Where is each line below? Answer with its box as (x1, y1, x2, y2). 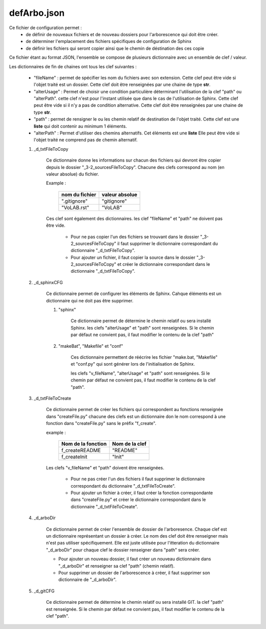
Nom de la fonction (61, 440, 107, 447)
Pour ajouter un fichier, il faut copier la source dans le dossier (70, 254, 196, 260)
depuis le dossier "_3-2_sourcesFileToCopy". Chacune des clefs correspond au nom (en (46, 164, 225, 170)
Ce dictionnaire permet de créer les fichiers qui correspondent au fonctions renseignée (46, 407, 224, 413)
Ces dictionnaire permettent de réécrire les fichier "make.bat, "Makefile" (70, 354, 218, 360)
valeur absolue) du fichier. (46, 171, 100, 177)
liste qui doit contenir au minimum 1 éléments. (33, 123, 127, 129)
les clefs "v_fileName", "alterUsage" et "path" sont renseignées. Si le (70, 370, 210, 376)
